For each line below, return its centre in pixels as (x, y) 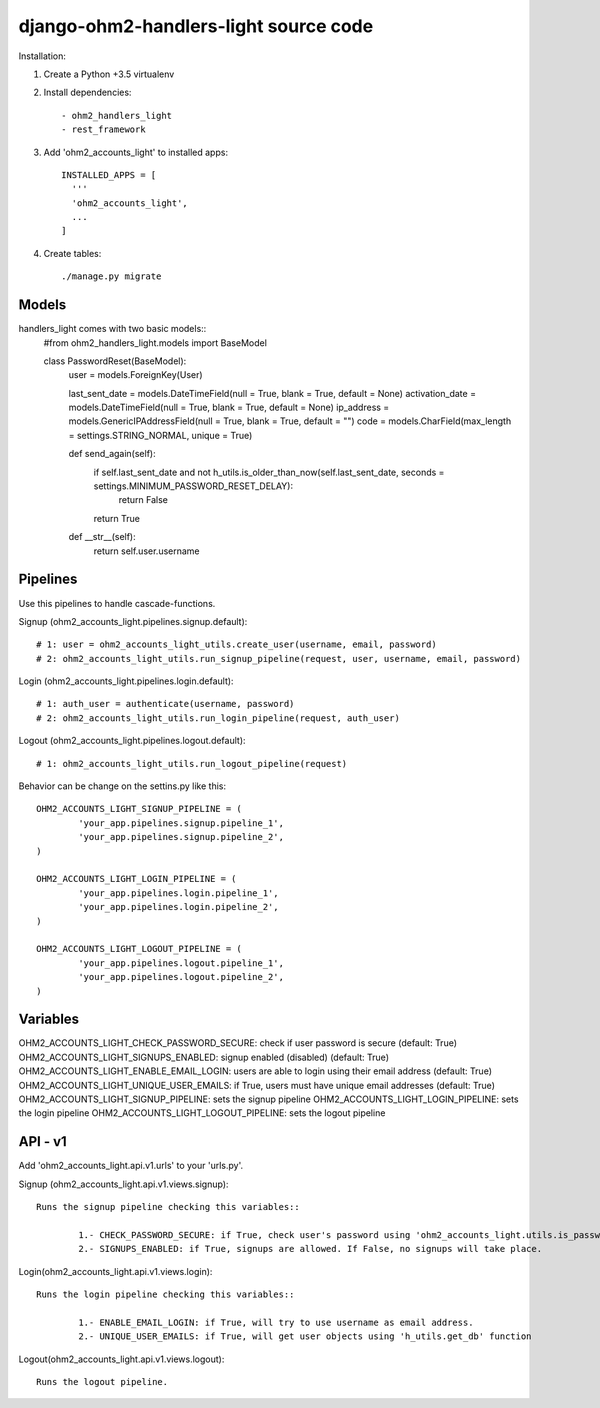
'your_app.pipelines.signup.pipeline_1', (181, 823)
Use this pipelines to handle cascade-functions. (117, 603)
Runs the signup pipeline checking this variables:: (168, 1207)
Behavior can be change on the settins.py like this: (122, 786)
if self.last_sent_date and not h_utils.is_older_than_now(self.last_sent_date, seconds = (269, 472)
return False (143, 500)
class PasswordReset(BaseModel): (115, 361)
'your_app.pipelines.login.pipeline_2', (178, 907)
